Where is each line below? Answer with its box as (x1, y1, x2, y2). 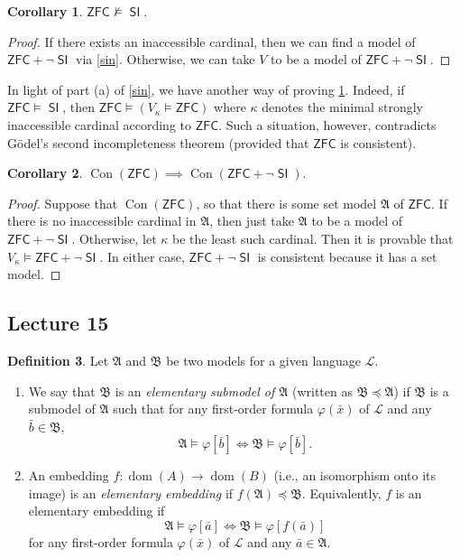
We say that (28, 381, 96, 400)
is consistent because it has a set (257, 246, 437, 265)
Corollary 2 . (7, 163, 83, 182)
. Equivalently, (301, 483, 382, 502)
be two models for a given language (166, 350, 362, 369)
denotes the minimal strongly (262, 98, 423, 116)
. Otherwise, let (71, 228, 157, 247)
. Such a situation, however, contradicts (218, 115, 437, 134)
